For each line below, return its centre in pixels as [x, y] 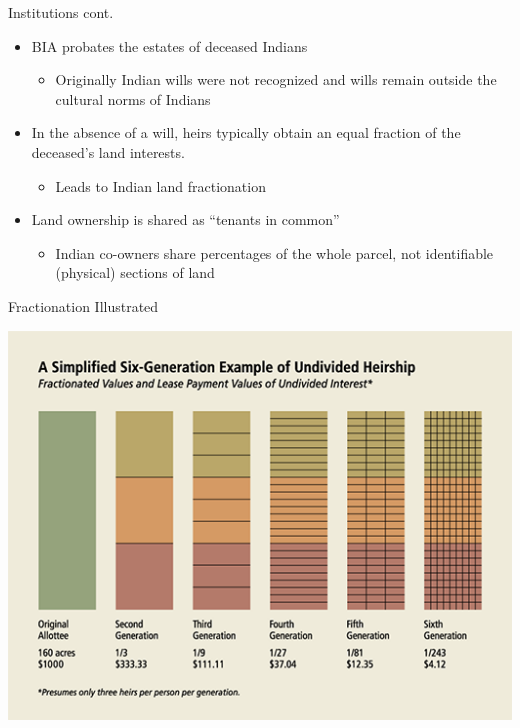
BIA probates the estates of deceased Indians [169, 45]
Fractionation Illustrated [83, 305]
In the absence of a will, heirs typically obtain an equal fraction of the [246, 132]
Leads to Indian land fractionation [160, 185]
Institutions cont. [61, 12]
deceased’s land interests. [108, 151]
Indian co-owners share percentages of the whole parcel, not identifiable [274, 252]
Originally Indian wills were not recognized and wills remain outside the [276, 79]
